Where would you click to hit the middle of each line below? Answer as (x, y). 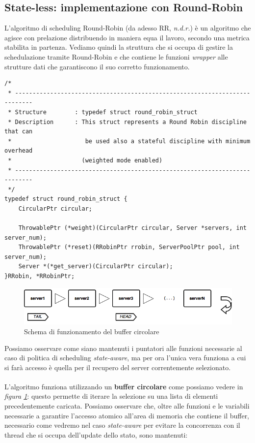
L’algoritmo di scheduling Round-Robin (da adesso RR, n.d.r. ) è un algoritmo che (128, 28)
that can (19, 132)
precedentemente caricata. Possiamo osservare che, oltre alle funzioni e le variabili (127, 406)
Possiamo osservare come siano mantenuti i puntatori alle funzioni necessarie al (123, 348)
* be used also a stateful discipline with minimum (129, 141)
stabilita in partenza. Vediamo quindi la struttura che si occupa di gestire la (119, 47)
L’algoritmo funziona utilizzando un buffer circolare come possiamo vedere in (124, 386)
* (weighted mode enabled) (85, 160)
